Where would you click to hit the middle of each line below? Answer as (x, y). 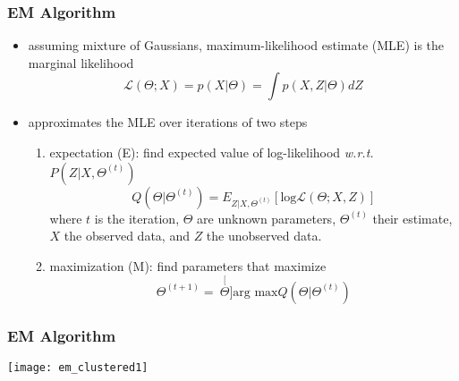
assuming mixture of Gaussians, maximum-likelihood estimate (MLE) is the (236, 45)
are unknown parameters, (267, 218)
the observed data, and (127, 236)
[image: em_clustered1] (78, 367)
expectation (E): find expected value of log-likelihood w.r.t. (212, 152)
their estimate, (412, 218)
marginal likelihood (81, 62)
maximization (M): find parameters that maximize (188, 265)
